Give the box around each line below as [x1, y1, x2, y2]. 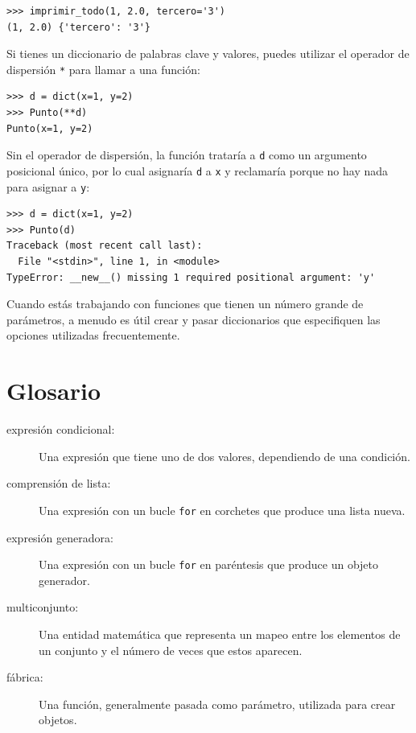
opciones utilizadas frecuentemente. [6, 327, 180, 344]
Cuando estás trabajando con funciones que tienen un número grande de [6, 295, 364, 312]
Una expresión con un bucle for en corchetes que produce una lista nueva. [39, 501, 406, 518]
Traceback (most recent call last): [6, 240, 203, 252]
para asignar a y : [6, 178, 90, 195]
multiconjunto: [6, 599, 79, 616]
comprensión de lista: [6, 475, 111, 492]
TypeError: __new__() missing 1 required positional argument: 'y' [6, 271, 376, 283]
